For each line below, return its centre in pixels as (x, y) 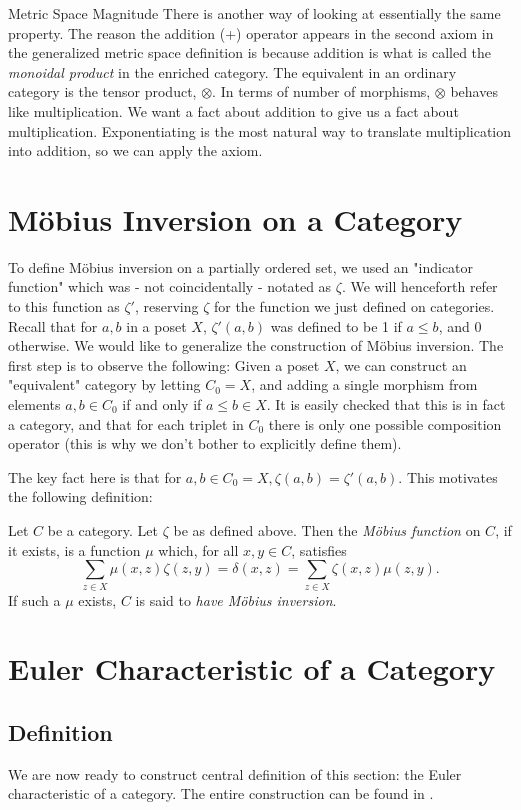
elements (34, 404)
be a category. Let (103, 530)
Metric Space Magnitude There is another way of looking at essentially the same (254, 13)
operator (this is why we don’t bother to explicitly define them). (205, 443)
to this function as (64, 306)
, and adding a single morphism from (364, 384)
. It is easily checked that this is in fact (386, 404)
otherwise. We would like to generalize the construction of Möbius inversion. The (256, 345)
